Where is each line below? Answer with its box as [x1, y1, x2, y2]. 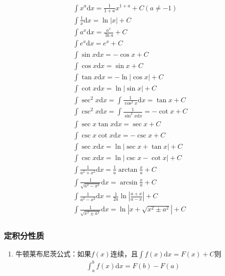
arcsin [120, 179, 138, 186]
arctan [118, 166, 138, 173]
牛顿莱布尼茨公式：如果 [15, 249, 91, 259]
